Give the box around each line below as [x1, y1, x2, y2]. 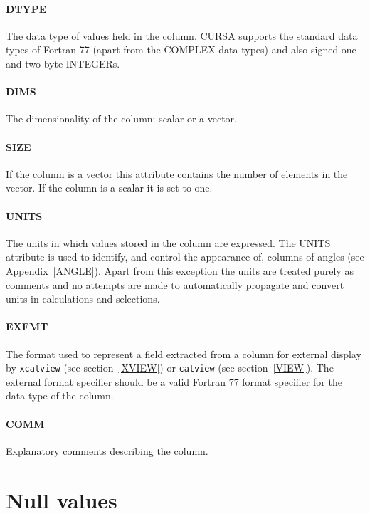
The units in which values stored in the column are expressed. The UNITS [6, 235, 331, 250]
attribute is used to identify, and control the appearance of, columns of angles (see [6, 249, 364, 264]
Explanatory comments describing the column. [6, 443, 208, 458]
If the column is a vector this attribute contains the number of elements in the [6, 166, 348, 181]
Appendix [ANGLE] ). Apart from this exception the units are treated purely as [6, 263, 354, 278]
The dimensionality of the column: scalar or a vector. [6, 111, 237, 126]
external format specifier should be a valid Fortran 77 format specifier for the [6, 374, 342, 389]
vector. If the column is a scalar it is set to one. [6, 180, 213, 195]
